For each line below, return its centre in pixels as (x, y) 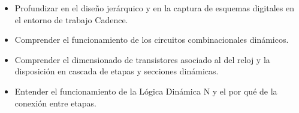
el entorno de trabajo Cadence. (71, 19)
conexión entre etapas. (56, 103)
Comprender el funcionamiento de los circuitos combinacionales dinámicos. (152, 40)
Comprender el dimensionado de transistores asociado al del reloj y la (142, 59)
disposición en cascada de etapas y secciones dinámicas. (117, 71)
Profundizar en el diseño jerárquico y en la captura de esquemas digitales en (154, 8)
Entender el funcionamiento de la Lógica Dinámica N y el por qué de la (146, 91)
